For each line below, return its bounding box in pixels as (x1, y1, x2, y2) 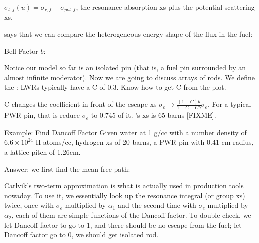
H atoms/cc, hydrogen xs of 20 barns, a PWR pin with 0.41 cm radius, (35, 137, 254, 147)
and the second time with (118, 200, 196, 210)
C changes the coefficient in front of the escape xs (4, 99, 157, 109)
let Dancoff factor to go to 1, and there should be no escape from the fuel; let (4, 219, 242, 230)
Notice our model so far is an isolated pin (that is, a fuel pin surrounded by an (4, 62, 246, 73)
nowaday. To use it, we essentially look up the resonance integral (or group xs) (4, 190, 245, 200)
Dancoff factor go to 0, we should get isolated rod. (4, 229, 159, 240)
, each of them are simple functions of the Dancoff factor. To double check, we (11, 209, 251, 220)
